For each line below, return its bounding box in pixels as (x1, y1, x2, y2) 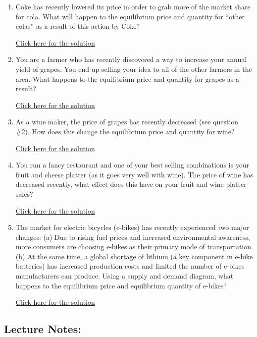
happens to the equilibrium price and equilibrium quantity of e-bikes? (15, 280, 227, 290)
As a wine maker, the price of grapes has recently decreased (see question (15, 116, 239, 127)
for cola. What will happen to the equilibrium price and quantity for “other (15, 11, 245, 21)
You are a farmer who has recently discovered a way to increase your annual (15, 54, 247, 64)
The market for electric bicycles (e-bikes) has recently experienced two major (15, 222, 249, 232)
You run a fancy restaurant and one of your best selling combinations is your (15, 160, 249, 170)
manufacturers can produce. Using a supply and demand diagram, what (15, 271, 234, 281)
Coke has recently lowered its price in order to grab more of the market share (15, 1, 251, 11)
